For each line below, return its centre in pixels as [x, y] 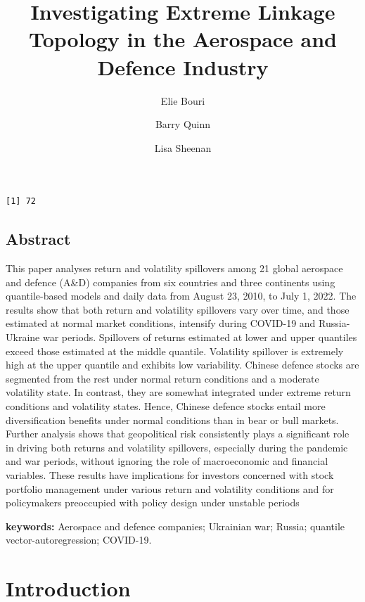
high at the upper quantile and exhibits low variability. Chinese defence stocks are [182, 365]
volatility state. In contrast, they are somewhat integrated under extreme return [178, 392]
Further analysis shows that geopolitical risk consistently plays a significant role [178, 434]
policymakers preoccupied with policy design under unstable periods [153, 502]
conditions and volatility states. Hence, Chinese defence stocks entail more [166, 406]
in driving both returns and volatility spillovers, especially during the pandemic [177, 447]
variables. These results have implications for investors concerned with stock [170, 474]
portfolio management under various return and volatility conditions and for [170, 488]
